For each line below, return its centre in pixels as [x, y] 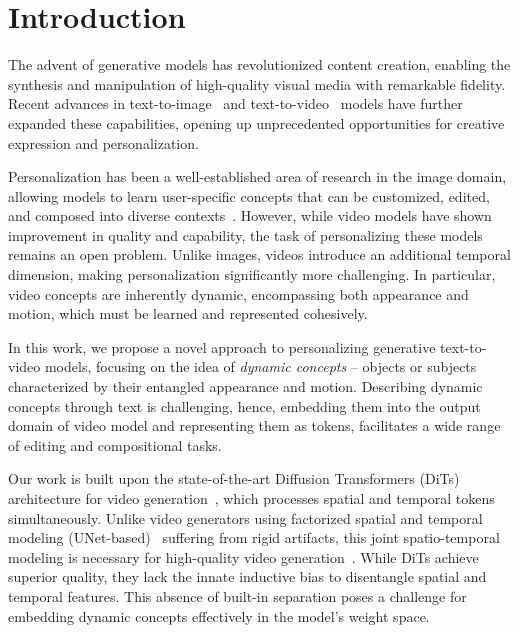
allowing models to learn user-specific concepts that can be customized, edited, [249, 195]
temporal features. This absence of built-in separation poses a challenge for [237, 595]
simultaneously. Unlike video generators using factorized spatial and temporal [245, 517]
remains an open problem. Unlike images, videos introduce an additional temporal [259, 254]
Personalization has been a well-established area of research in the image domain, [257, 176]
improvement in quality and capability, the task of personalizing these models [245, 234]
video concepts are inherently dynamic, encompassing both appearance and [238, 293]
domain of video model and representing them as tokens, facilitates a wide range [254, 425]
